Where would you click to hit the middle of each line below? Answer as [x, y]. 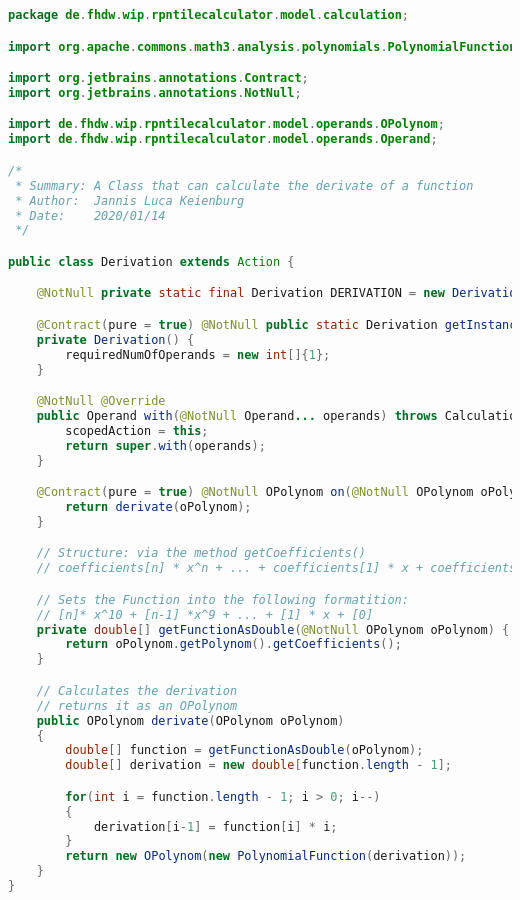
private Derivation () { [115, 339]
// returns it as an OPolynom [137, 705]
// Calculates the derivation [137, 690]
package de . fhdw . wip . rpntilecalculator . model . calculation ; [209, 15]
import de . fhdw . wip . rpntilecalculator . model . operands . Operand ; [223, 139]
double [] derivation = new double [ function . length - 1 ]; [259, 765]
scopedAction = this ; [137, 430]
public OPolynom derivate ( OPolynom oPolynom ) [190, 720]
